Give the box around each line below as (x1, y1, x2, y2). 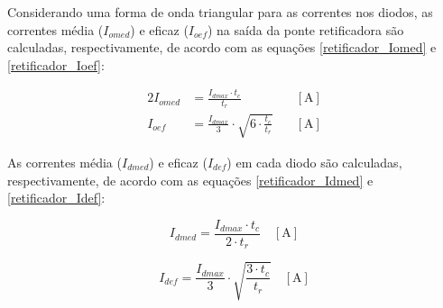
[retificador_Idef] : (7, 188, 106, 207)
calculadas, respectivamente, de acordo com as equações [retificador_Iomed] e (7, 38, 437, 57)
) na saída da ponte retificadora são (207, 20, 404, 39)
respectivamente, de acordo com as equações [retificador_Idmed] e (7, 170, 374, 189)
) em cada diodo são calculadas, (226, 152, 402, 171)
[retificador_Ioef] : (7, 55, 105, 74)
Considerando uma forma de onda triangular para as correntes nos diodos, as (7, 3, 433, 21)
